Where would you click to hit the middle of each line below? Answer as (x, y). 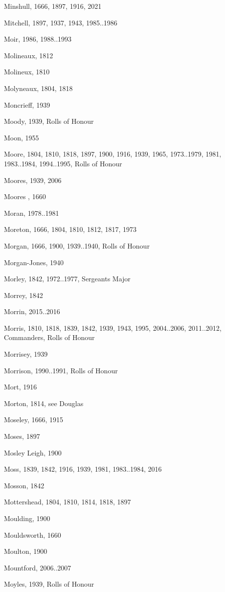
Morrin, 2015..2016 (32, 311)
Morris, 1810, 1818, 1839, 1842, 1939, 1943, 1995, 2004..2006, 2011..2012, (113, 328)
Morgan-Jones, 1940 (34, 262)
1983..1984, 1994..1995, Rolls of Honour (63, 163)
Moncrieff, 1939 (27, 104)
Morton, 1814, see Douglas (44, 403)
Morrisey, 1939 (26, 354)
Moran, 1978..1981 (32, 213)
